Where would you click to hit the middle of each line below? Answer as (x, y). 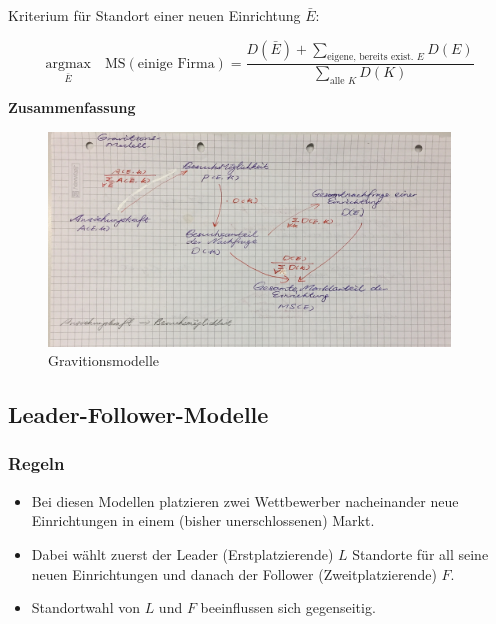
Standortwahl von (85, 607)
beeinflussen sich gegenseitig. (288, 607)
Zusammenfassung (72, 107)
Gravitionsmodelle (104, 360)
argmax (68, 63)
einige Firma (176, 63)
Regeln (36, 463)
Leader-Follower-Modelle (138, 414)
